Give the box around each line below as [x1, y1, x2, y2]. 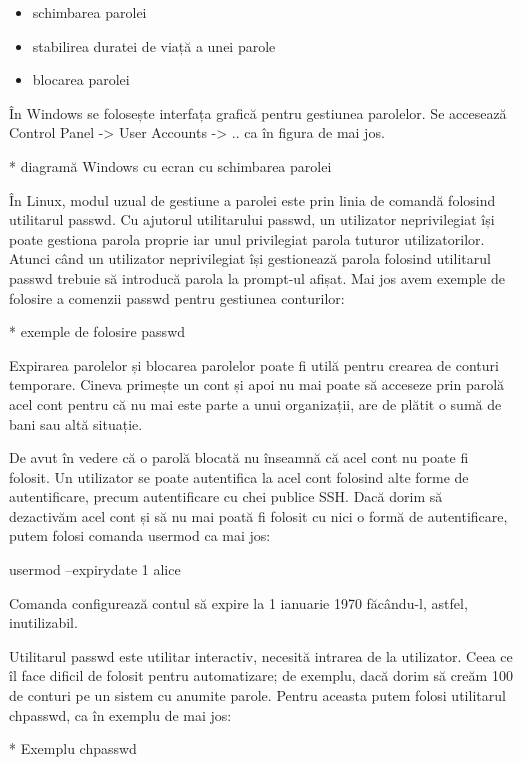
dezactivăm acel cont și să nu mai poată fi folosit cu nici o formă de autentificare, [9, 505, 508, 526]
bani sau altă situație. [9, 413, 143, 434]
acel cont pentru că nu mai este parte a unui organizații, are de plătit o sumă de [9, 393, 502, 414]
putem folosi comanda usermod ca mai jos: [9, 525, 271, 546]
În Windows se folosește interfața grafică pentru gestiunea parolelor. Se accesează [9, 102, 507, 123]
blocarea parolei [32, 69, 130, 90]
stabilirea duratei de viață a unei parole [32, 35, 276, 56]
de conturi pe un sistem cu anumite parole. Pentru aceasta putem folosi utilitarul [9, 685, 506, 706]
